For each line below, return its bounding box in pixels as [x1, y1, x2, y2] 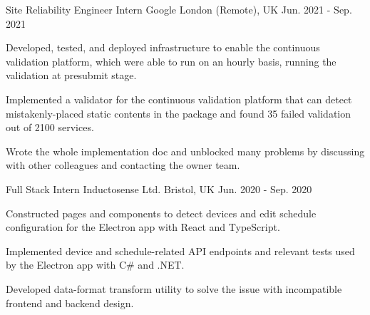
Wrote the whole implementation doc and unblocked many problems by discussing [6, 143, 365, 158]
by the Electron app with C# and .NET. [6, 257, 185, 272]
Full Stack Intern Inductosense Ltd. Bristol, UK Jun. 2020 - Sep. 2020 [6, 181, 312, 196]
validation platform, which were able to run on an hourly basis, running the [6, 53, 336, 68]
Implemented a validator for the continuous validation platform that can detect [6, 91, 352, 106]
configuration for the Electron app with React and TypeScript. [6, 220, 280, 234]
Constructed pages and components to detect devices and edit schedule [6, 205, 317, 220]
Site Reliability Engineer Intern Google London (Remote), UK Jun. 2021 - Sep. [6, 2, 352, 16]
